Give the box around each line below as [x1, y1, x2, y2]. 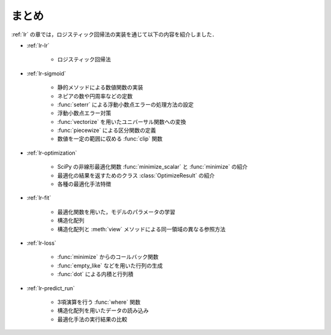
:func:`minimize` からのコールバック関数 [57, 253, 159, 261]
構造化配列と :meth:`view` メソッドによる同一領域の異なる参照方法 [57, 225, 226, 233]
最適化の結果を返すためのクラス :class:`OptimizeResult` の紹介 [57, 172, 215, 179]
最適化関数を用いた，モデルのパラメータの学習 [57, 208, 176, 215]
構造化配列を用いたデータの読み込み [57, 307, 149, 314]
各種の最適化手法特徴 [57, 180, 112, 188]
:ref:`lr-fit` [26, 194, 51, 202]
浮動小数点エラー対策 [57, 109, 112, 117]
